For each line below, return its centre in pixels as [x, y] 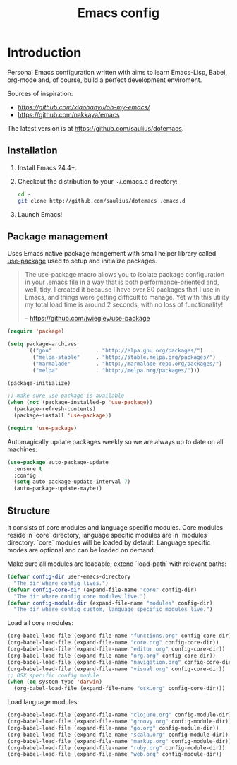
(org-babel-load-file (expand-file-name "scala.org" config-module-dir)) [118, 735]
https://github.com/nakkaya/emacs [68, 114]
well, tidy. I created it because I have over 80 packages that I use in [122, 290]
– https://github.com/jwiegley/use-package [87, 319]
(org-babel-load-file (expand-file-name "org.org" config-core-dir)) [112, 656]
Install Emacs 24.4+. [47, 167]
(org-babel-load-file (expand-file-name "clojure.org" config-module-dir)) [121, 715]
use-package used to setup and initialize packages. [82, 261]
